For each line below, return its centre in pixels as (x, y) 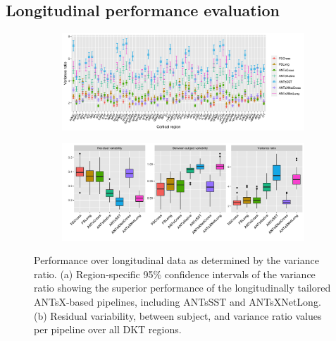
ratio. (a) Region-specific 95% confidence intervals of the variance (175, 274)
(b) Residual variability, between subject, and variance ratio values (178, 315)
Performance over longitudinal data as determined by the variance (176, 260)
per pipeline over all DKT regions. (108, 329)
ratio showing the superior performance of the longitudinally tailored (182, 288)
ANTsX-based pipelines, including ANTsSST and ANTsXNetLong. (178, 301)
